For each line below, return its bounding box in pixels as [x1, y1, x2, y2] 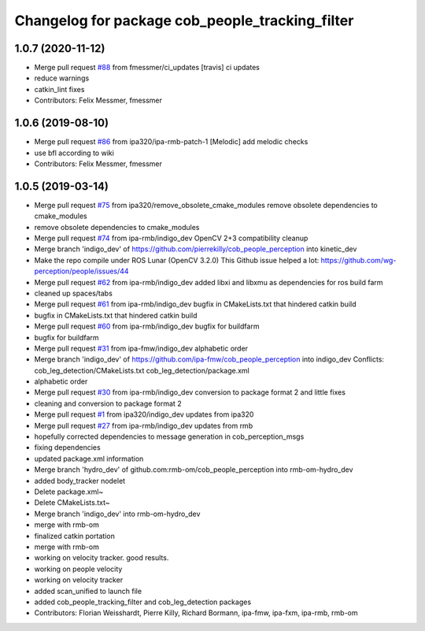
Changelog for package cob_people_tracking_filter [14, 12, 354, 29]
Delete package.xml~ [34, 487, 104, 496]
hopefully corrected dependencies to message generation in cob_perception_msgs [34, 432, 305, 441]
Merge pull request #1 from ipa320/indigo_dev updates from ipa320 [34, 410, 254, 419]
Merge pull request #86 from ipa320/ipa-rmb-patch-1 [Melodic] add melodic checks [34, 137, 309, 147]
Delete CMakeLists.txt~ [34, 498, 110, 507]
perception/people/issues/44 [34, 266, 129, 276]
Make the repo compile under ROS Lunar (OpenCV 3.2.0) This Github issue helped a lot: [34, 255, 320, 265]
